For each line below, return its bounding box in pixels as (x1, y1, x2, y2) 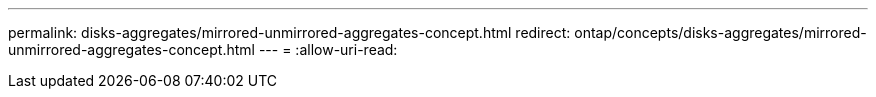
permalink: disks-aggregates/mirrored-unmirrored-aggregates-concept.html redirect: (8, 24, 571, 41)
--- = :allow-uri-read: (258, 41, 398, 58)
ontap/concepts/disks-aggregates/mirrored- (574, 24, 867, 41)
